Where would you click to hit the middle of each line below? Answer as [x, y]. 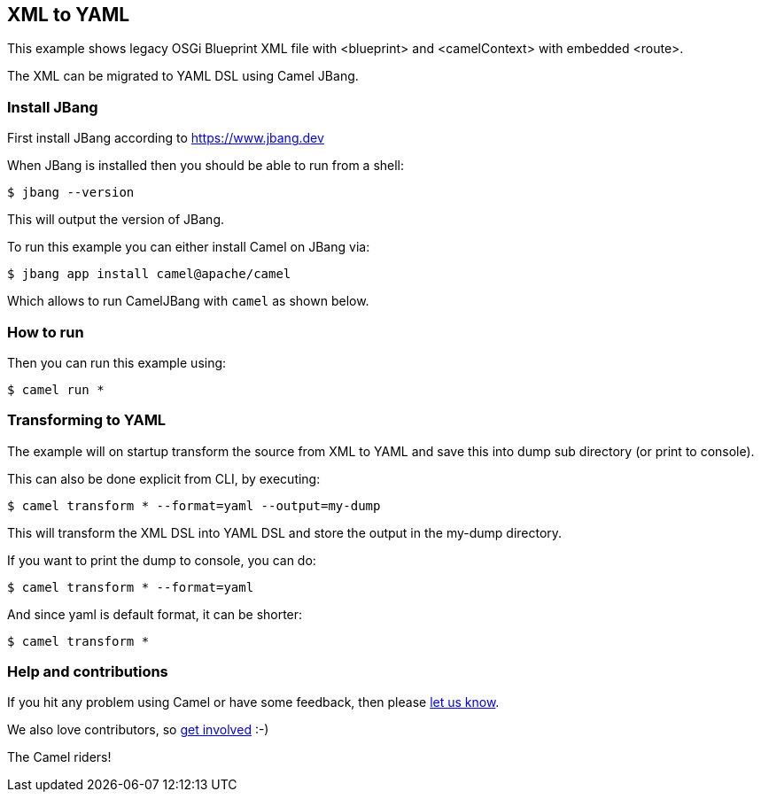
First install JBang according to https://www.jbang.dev [166, 138]
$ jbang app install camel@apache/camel [149, 274]
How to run [46, 332]
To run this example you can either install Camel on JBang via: [189, 247]
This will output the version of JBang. [116, 220]
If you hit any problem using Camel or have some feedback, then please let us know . [253, 702]
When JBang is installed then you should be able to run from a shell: [206, 166]
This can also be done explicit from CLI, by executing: [164, 478]
